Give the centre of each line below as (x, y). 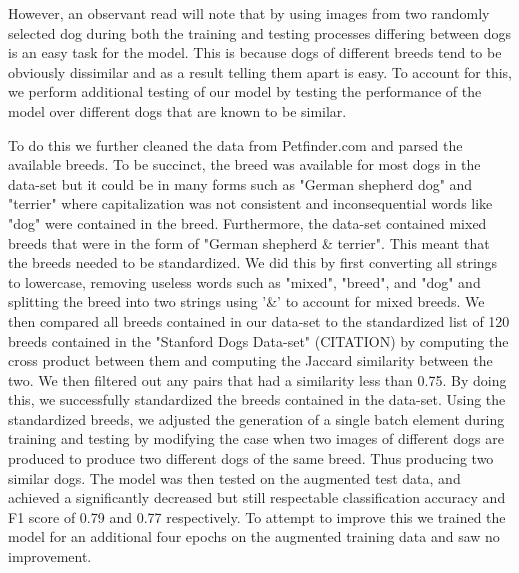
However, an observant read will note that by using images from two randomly (249, 13)
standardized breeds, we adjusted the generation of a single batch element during (256, 418)
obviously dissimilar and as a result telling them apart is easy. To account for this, (260, 71)
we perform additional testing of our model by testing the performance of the (245, 91)
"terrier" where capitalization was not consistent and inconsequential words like (250, 203)
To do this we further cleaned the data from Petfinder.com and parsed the (235, 144)
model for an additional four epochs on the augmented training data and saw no (254, 536)
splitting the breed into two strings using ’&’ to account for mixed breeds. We (246, 301)
